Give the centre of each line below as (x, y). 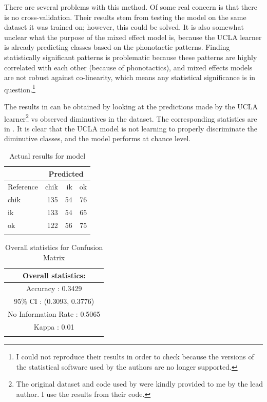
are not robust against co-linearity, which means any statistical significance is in (130, 77)
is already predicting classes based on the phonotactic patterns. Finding (117, 47)
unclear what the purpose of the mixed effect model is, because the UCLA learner (133, 37)
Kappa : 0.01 (54, 326)
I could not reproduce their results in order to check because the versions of (135, 357)
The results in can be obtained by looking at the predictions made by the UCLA (131, 106)
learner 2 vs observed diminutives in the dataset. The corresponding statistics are (131, 118)
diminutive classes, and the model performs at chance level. (98, 138)
